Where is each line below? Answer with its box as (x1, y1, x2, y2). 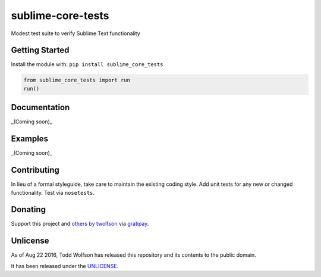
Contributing (11, 165, 59, 175)
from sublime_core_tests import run (23, 77, 131, 83)
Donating (11, 204, 46, 214)
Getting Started (11, 45, 70, 55)
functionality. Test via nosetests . (11, 189, 95, 196)
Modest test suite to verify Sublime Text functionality (11, 30, 141, 37)
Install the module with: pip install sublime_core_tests (11, 61, 163, 68)
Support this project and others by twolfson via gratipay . (11, 220, 149, 228)
